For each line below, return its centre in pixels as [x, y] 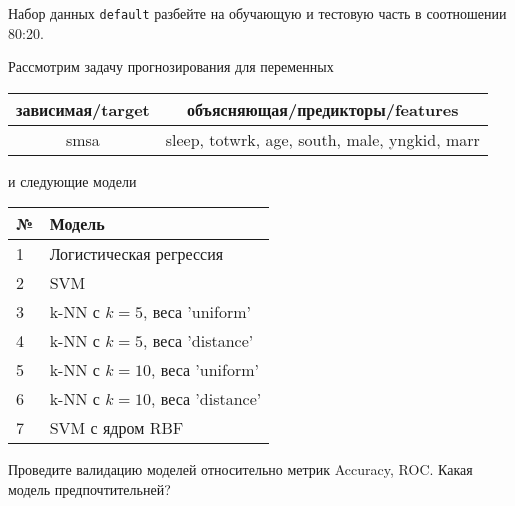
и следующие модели [72, 180]
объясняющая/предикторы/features [322, 109]
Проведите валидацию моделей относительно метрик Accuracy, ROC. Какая [240, 469]
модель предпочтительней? [89, 489]
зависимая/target [83, 109]
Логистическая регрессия [136, 254]
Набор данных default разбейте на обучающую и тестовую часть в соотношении [257, 13]
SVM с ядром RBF [116, 428]
